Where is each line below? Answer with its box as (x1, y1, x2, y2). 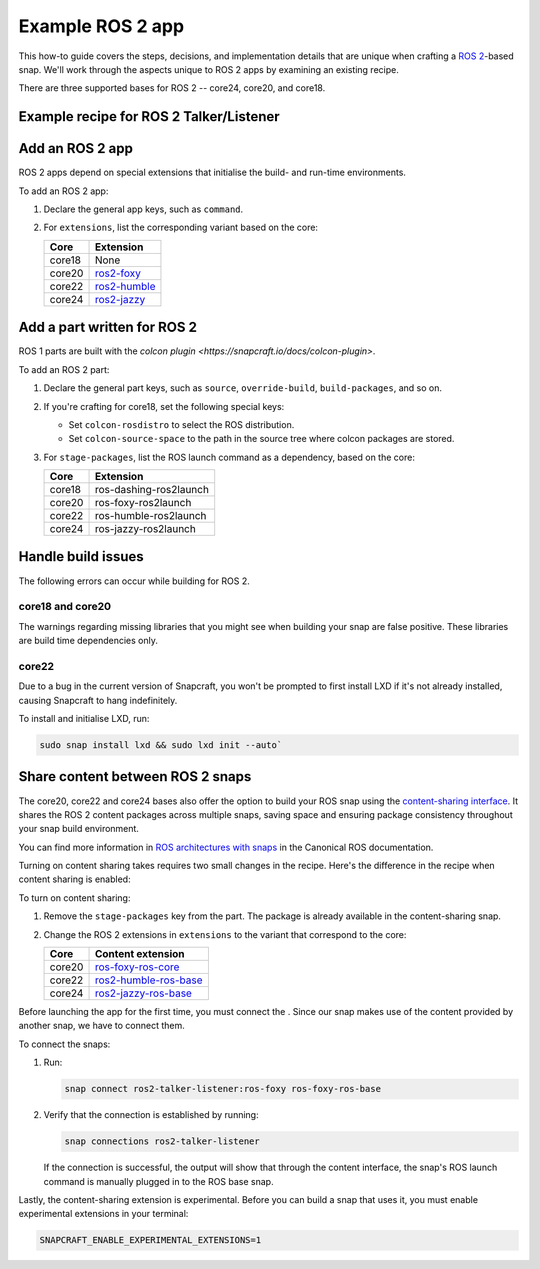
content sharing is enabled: (18, 873, 131, 885)
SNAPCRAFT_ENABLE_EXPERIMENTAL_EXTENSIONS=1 (39, 1235, 262, 1246)
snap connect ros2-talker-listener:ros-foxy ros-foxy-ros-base (64, 1083, 382, 1095)
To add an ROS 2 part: (18, 363, 110, 375)
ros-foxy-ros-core (94, 960, 180, 974)
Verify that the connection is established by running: (43, 1109, 259, 1121)
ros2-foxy (94, 266, 142, 280)
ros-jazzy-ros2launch (94, 522, 197, 536)
